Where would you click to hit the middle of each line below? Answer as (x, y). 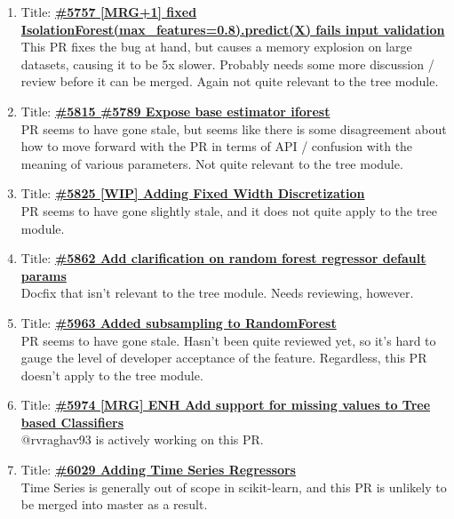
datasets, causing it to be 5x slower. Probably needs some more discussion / (227, 64)
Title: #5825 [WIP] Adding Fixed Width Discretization (193, 193)
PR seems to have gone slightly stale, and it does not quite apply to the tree (229, 210)
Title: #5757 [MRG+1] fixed (109, 12)
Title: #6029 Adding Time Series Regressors (158, 470)
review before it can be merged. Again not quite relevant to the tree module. (230, 81)
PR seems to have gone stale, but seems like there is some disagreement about (234, 128)
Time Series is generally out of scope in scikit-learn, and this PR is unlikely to (234, 487)
